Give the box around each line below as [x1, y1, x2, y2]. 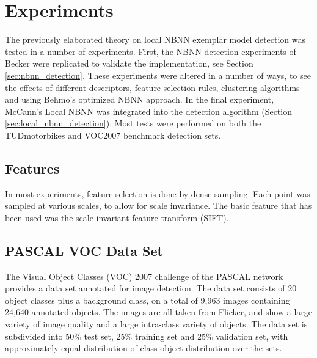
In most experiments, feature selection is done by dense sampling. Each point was [5, 187, 310, 200]
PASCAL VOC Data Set [5, 241, 163, 260]
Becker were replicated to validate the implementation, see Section [5, 57, 253, 70]
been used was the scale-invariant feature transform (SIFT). [5, 211, 229, 224]
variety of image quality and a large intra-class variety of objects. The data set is [5, 318, 308, 331]
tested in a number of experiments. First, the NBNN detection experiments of [5, 45, 296, 57]
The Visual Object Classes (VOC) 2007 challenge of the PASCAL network [5, 269, 283, 282]
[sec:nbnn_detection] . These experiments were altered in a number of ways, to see [5, 68, 311, 81]
